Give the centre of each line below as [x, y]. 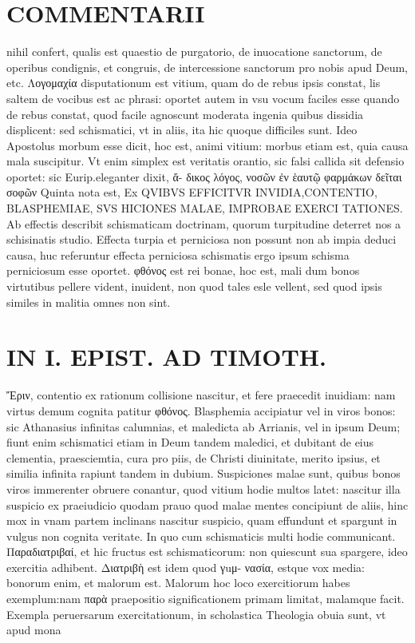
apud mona [34, 630]
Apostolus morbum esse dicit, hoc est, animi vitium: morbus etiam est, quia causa [207, 145]
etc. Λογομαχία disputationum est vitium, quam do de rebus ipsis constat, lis [194, 83]
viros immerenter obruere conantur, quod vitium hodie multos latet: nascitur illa [204, 488]
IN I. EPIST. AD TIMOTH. [166, 357]
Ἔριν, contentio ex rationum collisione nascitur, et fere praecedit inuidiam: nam [201, 395]
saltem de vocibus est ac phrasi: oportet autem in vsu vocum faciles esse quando [203, 98]
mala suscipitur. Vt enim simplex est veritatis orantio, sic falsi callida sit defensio [206, 161]
